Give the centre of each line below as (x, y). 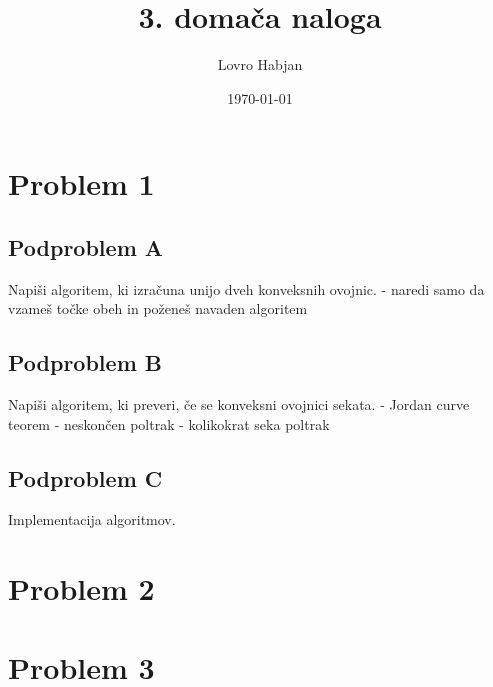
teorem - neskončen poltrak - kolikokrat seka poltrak (169, 423)
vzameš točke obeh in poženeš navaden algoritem (158, 308)
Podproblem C (85, 477)
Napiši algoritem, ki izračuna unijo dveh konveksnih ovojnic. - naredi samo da (246, 288)
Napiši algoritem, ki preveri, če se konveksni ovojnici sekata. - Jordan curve (239, 404)
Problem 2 (81, 588)
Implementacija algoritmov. (92, 519)
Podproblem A (86, 246)
